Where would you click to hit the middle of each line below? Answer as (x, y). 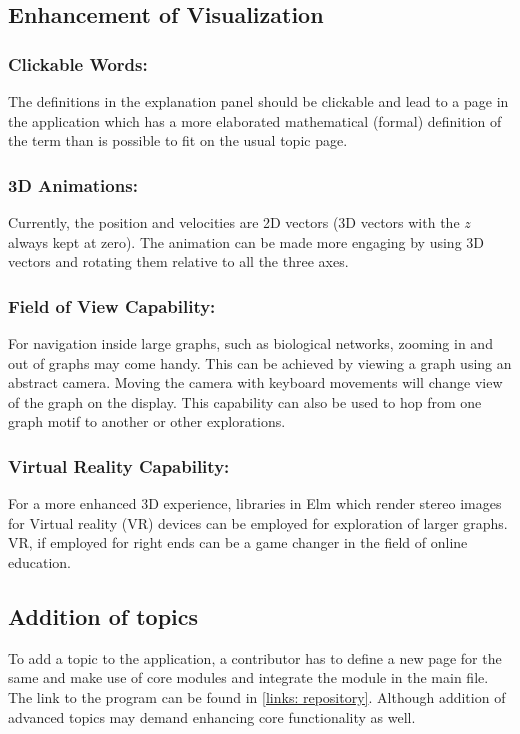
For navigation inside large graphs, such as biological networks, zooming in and (250, 343)
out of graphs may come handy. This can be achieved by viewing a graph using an (260, 362)
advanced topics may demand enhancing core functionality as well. (212, 716)
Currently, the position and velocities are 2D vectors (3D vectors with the (234, 222)
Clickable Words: (78, 63)
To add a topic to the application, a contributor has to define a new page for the (255, 657)
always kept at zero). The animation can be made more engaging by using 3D (246, 241)
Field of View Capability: (112, 305)
